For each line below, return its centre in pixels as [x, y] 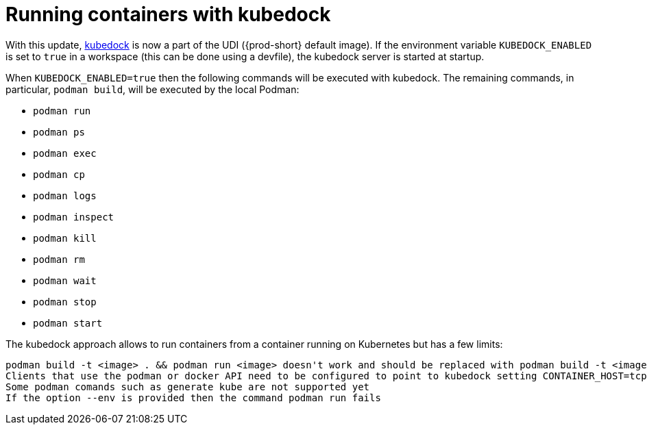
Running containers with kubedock [168, 14]
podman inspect [74, 217]
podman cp [59, 174]
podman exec [65, 153]
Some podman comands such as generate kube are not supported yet [188, 387]
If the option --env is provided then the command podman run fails [193, 397]
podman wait [65, 280]
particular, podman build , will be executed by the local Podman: [152, 89]
